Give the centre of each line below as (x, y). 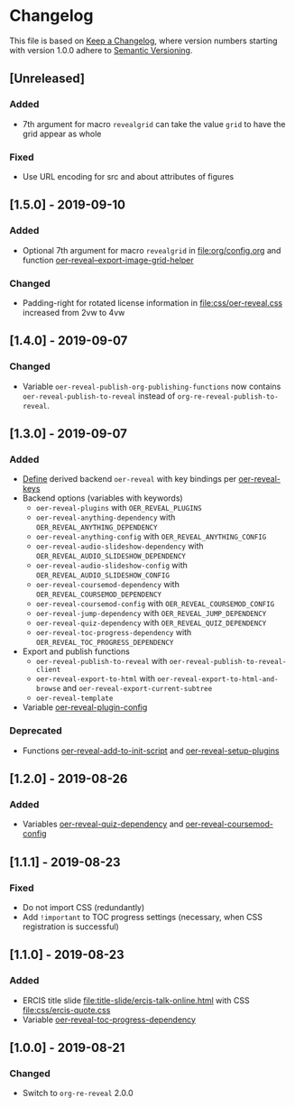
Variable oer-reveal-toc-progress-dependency (109, 1019)
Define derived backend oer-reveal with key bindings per (129, 479)
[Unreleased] (47, 79)
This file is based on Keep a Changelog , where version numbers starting (143, 41)
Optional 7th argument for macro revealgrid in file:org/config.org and (152, 250)
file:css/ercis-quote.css (66, 1010)
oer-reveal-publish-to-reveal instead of (99, 396)
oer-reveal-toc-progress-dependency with (114, 632)
